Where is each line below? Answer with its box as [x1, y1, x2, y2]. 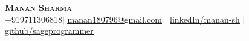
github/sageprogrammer [5, 24, 94, 37]
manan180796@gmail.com [67, 12, 162, 25]
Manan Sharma [5, 1, 72, 13]
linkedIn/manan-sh [170, 12, 240, 25]
